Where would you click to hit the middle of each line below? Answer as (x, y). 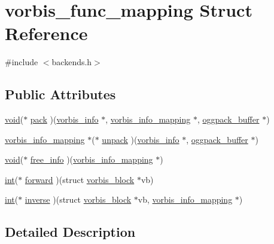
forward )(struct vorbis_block (80, 179)
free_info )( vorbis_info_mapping (92, 159)
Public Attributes (60, 94)
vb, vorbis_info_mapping (185, 199)
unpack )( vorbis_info (141, 139)
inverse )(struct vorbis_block (78, 199)
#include (22, 62)
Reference (46, 33)
